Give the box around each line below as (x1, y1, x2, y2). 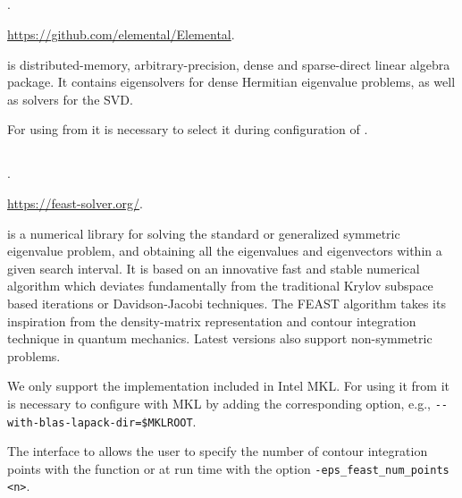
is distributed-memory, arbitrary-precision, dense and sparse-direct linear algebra (7, 55, 450, 73)
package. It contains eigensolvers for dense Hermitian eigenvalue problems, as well (7, 72, 456, 91)
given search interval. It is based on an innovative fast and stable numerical (7, 258, 420, 277)
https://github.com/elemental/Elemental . (7, 24, 235, 43)
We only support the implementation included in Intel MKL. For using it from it (7, 376, 449, 395)
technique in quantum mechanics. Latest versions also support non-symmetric (7, 329, 433, 348)
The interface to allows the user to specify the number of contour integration (7, 442, 428, 460)
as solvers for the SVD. (7, 89, 133, 108)
